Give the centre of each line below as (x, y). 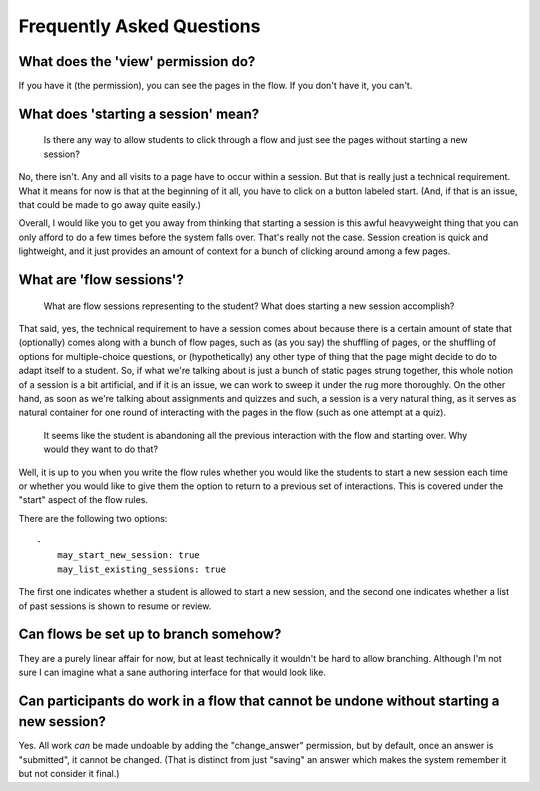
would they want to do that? (101, 449)
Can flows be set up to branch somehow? (150, 634)
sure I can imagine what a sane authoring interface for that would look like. (172, 672)
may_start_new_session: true (128, 555)
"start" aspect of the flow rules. (83, 500)
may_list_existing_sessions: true (141, 569)
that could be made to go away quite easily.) (110, 205)
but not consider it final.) (69, 774)
